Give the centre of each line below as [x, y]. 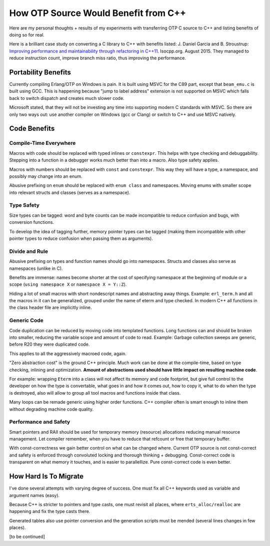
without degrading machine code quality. [51, 409]
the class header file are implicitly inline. [50, 308]
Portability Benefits [40, 72]
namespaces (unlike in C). [36, 268]
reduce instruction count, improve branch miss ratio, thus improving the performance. [97, 58]
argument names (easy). [34, 495]
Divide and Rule [29, 251]
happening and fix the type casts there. [50, 512]
